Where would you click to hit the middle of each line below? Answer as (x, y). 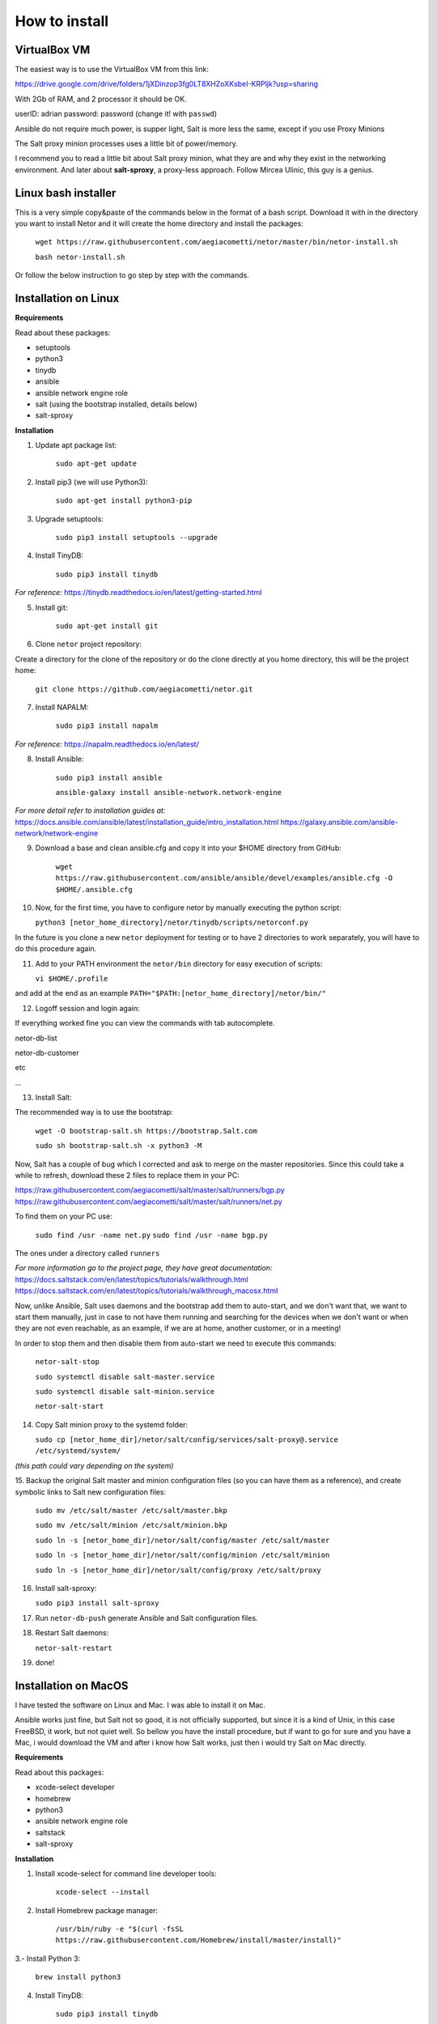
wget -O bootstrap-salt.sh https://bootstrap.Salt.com (146, 1131)
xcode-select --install (102, 1892)
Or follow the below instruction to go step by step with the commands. (132, 275)
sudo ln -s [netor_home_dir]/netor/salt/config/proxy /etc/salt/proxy (178, 1570)
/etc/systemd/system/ (78, 1451)
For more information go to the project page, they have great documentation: (144, 1268)
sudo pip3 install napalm (107, 726)
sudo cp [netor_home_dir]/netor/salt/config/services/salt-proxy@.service (187, 1440)
